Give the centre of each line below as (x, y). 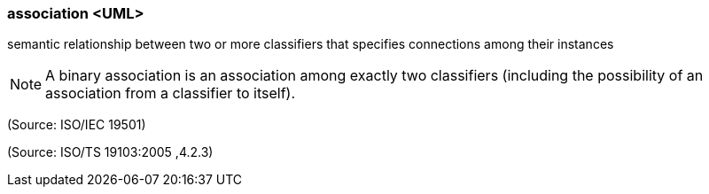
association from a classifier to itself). (171, 93)
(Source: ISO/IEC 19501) (77, 125)
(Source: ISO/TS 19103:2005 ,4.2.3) (110, 152)
